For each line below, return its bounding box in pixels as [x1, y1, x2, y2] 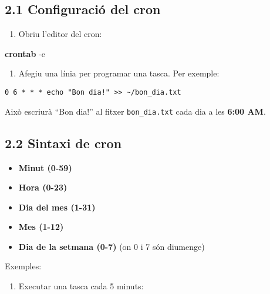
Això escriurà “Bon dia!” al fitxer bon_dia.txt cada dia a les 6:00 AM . [5, 105, 266, 117]
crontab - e [5, 47, 45, 59]
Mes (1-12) [18, 220, 64, 233]
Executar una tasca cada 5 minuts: [18, 280, 144, 292]
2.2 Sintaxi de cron [5, 133, 122, 152]
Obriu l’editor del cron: [18, 28, 102, 40]
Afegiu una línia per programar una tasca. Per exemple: [18, 67, 220, 79]
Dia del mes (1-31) [18, 201, 96, 213]
